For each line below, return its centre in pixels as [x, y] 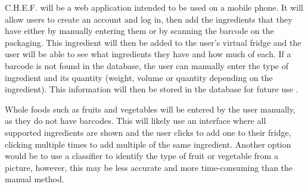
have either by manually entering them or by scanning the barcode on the [139, 31]
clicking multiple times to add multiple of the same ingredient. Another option [148, 144]
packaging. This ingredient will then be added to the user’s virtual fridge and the [153, 42]
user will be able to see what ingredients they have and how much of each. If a [148, 54]
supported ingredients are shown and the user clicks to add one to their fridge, [148, 132]
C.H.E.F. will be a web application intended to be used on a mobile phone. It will [154, 7]
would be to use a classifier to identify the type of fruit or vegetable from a [141, 156]
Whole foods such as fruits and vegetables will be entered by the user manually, [150, 109]
